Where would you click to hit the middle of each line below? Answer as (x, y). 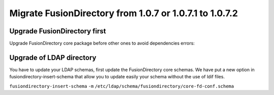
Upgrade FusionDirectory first (58, 31)
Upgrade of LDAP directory (53, 57)
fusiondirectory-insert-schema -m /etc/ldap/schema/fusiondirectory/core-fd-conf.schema (122, 86)
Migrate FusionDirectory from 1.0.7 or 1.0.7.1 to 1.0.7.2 (124, 13)
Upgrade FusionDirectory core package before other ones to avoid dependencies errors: (102, 43)
